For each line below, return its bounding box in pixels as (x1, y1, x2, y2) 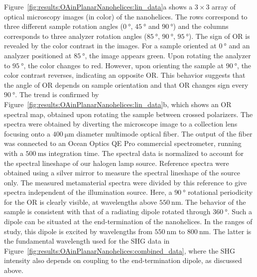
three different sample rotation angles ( (4, 21, 124, 31)
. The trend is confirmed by (15, 89, 99, 100)
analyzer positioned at (4, 50, 72, 60)
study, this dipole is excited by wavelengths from (4, 226, 152, 236)
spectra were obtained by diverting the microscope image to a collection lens (4, 119, 238, 129)
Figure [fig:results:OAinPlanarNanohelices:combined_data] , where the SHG (4, 245, 236, 256)
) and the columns (173, 21, 229, 31)
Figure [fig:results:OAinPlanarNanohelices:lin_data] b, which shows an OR (4, 99, 232, 109)
